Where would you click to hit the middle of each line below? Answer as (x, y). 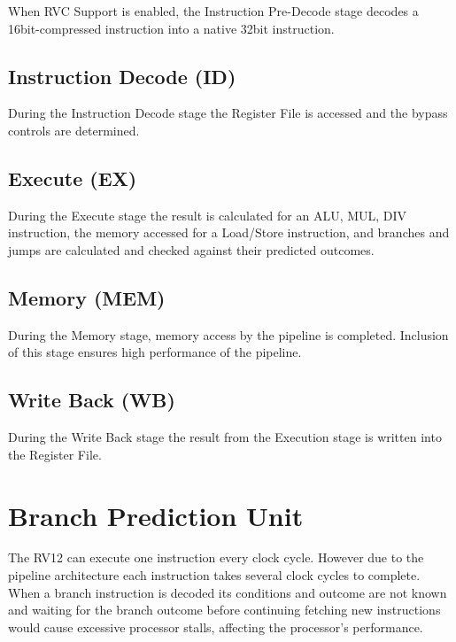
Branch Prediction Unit (156, 515)
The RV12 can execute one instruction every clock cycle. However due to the (216, 557)
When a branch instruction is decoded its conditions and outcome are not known (228, 592)
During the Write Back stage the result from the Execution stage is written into (225, 437)
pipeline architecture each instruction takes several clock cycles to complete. (214, 575)
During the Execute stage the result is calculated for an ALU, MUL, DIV (208, 215)
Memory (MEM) (87, 297)
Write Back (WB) (92, 400)
